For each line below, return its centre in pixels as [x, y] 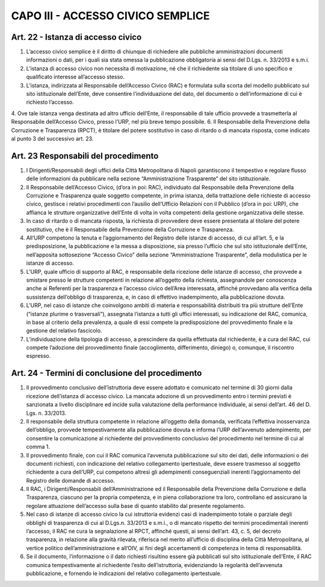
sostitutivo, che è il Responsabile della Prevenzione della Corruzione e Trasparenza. [130, 229]
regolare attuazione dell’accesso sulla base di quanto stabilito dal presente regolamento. [136, 506]
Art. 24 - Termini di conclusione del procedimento [107, 373]
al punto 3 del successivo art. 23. [52, 138]
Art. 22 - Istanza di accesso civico [76, 37]
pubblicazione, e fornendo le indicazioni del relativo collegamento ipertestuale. [124, 573]
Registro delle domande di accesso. [71, 480]
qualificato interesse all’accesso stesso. [76, 77]
